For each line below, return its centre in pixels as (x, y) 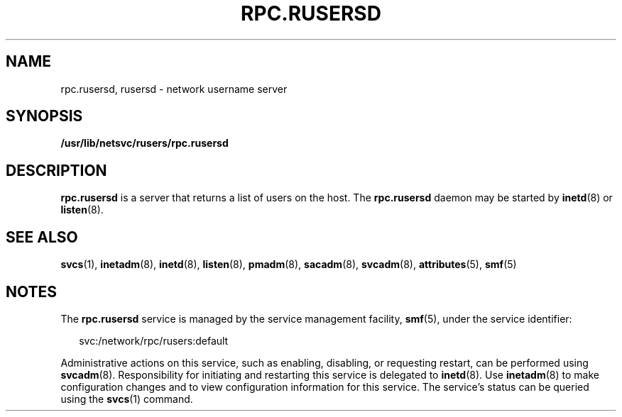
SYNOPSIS (44, 116)
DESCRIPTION (56, 170)
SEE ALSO (42, 237)
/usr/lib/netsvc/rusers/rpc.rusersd (144, 143)
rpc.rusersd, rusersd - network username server (174, 89)
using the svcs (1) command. (127, 399)
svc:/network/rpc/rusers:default (154, 340)
